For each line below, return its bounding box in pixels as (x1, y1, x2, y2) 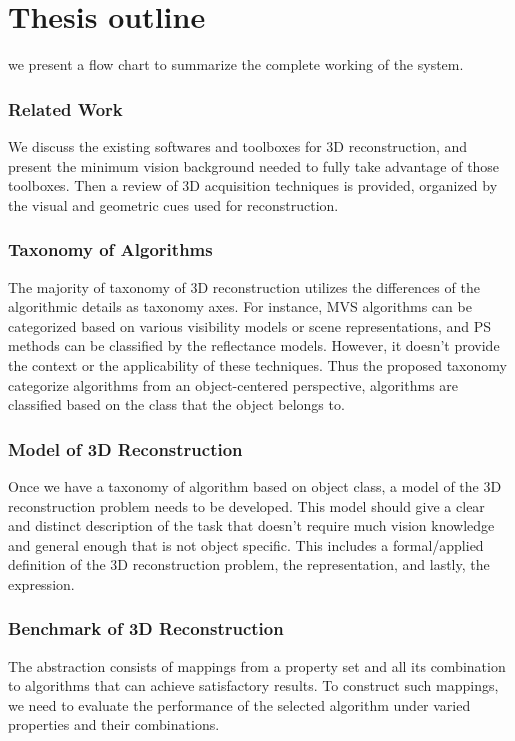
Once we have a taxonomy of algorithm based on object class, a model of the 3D (8, 475, 502, 496)
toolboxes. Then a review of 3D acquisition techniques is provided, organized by (8, 175, 498, 196)
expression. (8, 573, 75, 594)
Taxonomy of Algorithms (8, 237, 213, 262)
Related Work (8, 96, 123, 121)
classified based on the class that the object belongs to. (8, 394, 345, 415)
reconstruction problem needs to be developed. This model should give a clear (8, 495, 485, 516)
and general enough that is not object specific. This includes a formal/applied (8, 534, 484, 555)
